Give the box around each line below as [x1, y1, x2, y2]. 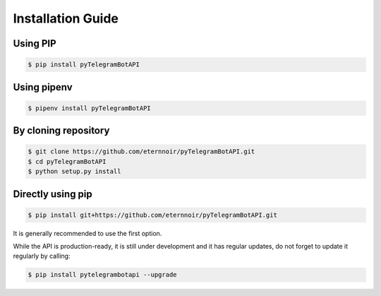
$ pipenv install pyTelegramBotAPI [28, 104, 151, 112]
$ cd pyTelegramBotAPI [28, 158, 107, 165]
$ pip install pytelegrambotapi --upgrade [28, 271, 177, 279]
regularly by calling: [13, 251, 71, 261]
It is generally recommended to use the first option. [13, 229, 162, 237]
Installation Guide [13, 11, 119, 26]
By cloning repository [13, 124, 110, 137]
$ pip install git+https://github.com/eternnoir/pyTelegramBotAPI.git [28, 211, 278, 219]
